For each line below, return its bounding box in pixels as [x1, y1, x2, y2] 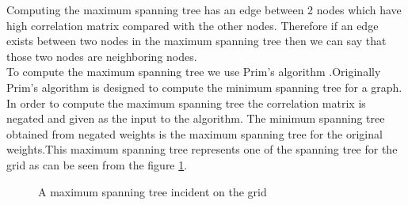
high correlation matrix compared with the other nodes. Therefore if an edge [6, 17, 379, 33]
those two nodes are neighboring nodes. [6, 47, 197, 64]
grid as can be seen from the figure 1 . [6, 156, 188, 173]
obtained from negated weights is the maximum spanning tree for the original [6, 125, 383, 142]
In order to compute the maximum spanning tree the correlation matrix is [6, 94, 366, 111]
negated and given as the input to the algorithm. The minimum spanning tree [6, 110, 385, 127]
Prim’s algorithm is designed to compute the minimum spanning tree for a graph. [6, 78, 402, 95]
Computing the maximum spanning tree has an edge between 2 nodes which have [6, 2, 402, 17]
